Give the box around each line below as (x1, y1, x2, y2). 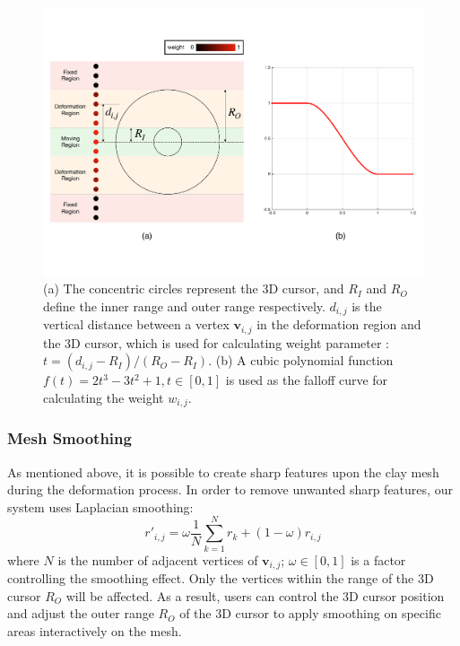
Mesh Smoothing (7, 427, 132, 450)
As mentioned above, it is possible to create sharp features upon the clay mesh (7, 462, 439, 481)
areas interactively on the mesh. (7, 621, 182, 640)
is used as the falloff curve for (225, 371, 388, 389)
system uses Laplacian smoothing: (7, 497, 194, 516)
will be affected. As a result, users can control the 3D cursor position (65, 586, 445, 605)
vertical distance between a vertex (43, 315, 230, 334)
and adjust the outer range (7, 604, 154, 623)
